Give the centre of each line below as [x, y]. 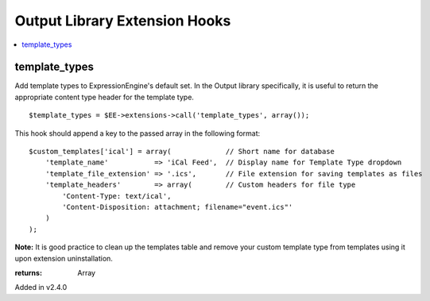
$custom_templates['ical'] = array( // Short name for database [182, 152]
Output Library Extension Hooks [123, 21]
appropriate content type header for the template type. [105, 97]
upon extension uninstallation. [64, 258]
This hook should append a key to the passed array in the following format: [138, 133]
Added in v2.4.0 [41, 287]
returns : [29, 272]
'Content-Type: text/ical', [117, 196]
